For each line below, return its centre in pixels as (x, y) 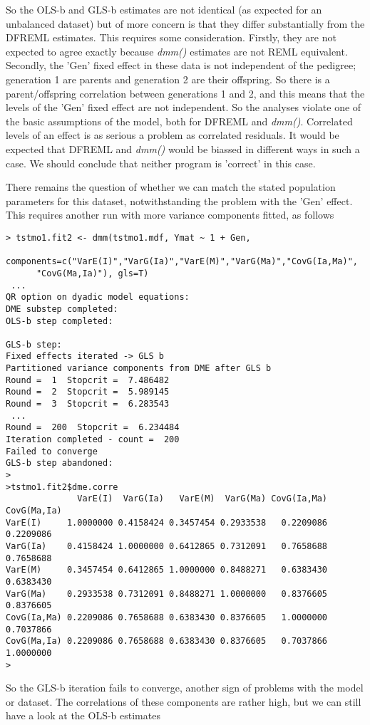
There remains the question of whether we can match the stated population (171, 187)
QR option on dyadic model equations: (98, 297)
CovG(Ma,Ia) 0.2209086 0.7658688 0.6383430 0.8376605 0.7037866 (167, 641)
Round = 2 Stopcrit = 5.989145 (88, 392)
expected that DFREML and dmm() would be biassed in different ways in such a (183, 148)
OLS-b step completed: (60, 321)
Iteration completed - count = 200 (93, 440)
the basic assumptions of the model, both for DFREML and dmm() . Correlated (179, 121)
